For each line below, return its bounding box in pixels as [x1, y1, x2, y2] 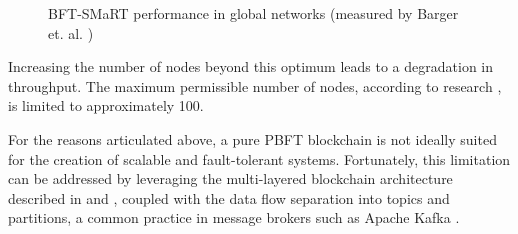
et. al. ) [48, 22, 94, 43]
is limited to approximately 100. [8, 95, 204, 116]
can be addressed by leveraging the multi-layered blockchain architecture [8, 168, 453, 189]
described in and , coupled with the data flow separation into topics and [8, 187, 450, 208]
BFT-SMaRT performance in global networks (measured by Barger [48, 3, 459, 23]
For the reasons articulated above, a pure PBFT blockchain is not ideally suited [8, 128, 497, 149]
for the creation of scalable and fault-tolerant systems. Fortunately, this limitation [8, 148, 511, 169]
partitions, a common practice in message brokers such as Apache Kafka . [8, 207, 460, 228]
